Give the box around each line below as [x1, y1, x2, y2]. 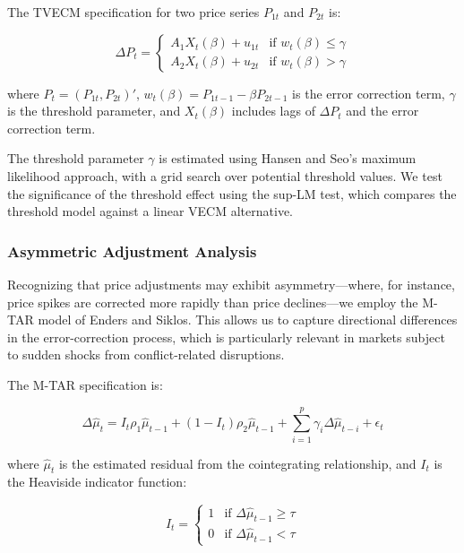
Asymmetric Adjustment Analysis [7, 239, 257, 262]
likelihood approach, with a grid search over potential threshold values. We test [7, 166, 443, 185]
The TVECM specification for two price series [7, 3, 260, 21]
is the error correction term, [292, 83, 445, 102]
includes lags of [231, 101, 315, 120]
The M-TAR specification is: [7, 375, 163, 393]
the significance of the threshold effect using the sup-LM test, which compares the [7, 184, 457, 203]
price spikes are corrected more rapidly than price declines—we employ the [7, 292, 418, 311]
